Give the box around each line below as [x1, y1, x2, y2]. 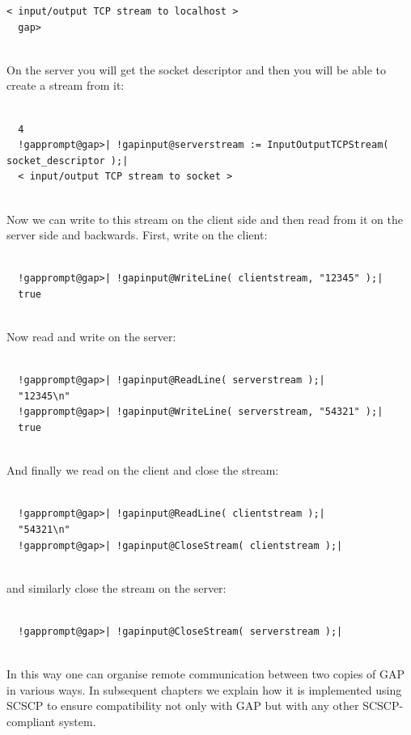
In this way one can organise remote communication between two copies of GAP [6, 665, 405, 682]
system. [58, 712, 96, 729]
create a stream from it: [6, 77, 125, 94]
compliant [6, 712, 56, 729]
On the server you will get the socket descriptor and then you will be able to [6, 61, 386, 78]
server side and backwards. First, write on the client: [6, 226, 268, 243]
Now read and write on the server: [6, 328, 176, 345]
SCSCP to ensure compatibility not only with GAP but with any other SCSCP [6, 697, 400, 714]
